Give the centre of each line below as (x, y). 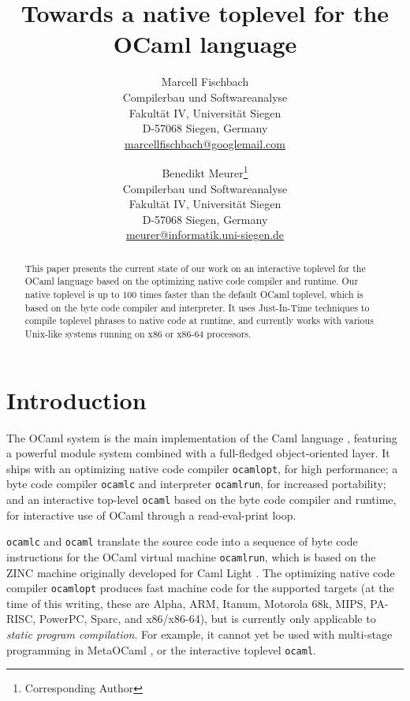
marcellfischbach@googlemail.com (205, 143)
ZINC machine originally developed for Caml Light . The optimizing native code (201, 572)
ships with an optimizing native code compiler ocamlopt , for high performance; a (202, 468)
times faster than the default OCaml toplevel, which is (252, 295)
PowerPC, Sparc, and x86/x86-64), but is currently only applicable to (207, 619)
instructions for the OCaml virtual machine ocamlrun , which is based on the (191, 556)
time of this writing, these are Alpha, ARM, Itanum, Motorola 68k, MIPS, (186, 603)
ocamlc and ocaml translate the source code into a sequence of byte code (182, 541)
